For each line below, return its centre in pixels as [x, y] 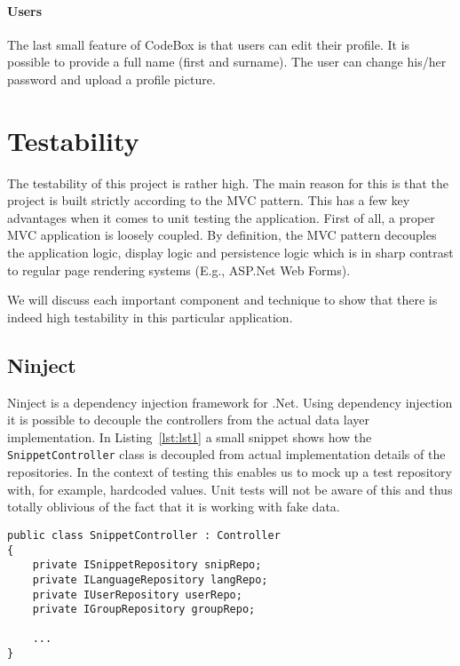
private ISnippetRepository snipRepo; [147, 565]
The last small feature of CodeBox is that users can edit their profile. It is [209, 44]
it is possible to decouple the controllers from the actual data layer [189, 420]
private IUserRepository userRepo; [137, 595]
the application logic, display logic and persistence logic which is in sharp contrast [230, 253]
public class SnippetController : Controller [144, 535]
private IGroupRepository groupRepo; [144, 610]
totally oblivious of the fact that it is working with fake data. [174, 507]
